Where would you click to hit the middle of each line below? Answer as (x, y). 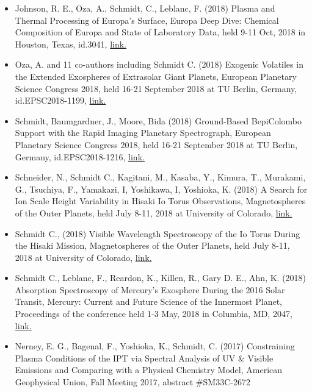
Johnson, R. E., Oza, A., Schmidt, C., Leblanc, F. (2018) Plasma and (145, 8)
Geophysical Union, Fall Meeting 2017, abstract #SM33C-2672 (132, 382)
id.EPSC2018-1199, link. (60, 100)
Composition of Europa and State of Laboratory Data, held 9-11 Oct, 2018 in (160, 32)
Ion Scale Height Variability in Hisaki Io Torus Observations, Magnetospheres (160, 201)
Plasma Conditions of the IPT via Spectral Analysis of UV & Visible (144, 358)
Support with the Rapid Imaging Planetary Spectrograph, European (143, 133)
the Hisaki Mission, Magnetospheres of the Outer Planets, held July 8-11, (152, 245)
